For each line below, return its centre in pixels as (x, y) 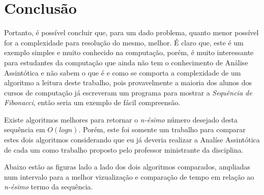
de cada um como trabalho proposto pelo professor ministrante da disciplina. (124, 149)
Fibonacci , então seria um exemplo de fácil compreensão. (92, 102)
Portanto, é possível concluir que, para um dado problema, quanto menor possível (131, 32)
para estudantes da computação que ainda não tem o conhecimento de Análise (126, 62)
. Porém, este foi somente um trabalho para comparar (162, 129)
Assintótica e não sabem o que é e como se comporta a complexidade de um (123, 72)
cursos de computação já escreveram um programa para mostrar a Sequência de (128, 92)
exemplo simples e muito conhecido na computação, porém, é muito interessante (129, 52)
